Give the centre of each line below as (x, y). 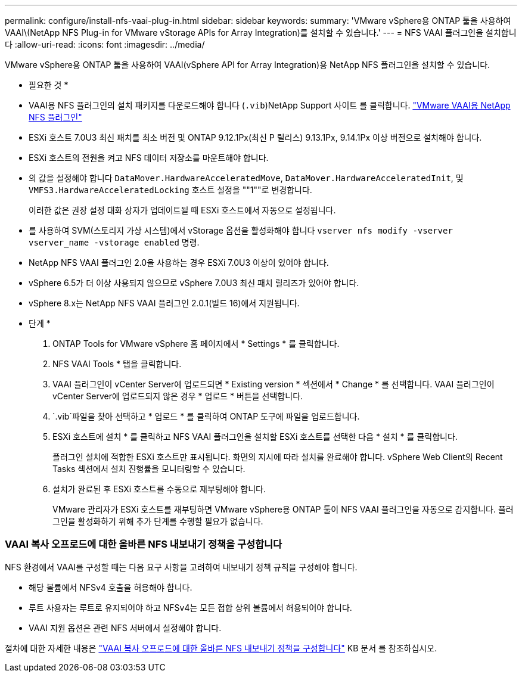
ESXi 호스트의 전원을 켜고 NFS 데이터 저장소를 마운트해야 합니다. (149, 158)
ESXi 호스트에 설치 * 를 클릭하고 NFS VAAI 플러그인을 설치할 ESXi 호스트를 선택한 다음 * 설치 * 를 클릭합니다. (255, 437)
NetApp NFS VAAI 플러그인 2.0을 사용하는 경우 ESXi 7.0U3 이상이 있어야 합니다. (179, 263)
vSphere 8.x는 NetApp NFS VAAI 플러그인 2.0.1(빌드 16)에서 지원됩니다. (164, 303)
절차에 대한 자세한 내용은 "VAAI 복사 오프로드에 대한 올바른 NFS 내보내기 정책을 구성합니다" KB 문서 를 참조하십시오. (221, 648)
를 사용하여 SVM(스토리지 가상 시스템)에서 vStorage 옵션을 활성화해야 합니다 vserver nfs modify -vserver (241, 230)
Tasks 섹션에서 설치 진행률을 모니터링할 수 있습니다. (149, 469)
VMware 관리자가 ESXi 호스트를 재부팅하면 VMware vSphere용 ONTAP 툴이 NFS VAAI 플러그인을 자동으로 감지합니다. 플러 (283, 509)
